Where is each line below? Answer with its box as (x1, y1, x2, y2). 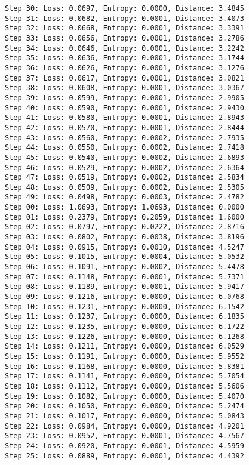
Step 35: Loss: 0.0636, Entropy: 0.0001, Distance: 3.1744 (5, 54, 244, 63)
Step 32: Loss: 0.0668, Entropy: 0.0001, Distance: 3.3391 (5, 24, 244, 33)
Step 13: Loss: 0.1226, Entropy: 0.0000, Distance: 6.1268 (5, 332, 244, 341)
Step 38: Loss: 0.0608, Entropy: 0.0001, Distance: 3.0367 (5, 84, 244, 93)
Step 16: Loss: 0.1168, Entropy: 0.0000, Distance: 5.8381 (5, 362, 244, 371)
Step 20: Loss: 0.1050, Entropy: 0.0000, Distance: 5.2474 (5, 402, 244, 411)
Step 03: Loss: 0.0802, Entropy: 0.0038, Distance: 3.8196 (5, 233, 244, 242)
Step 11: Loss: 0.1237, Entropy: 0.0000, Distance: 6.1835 (5, 312, 244, 321)
